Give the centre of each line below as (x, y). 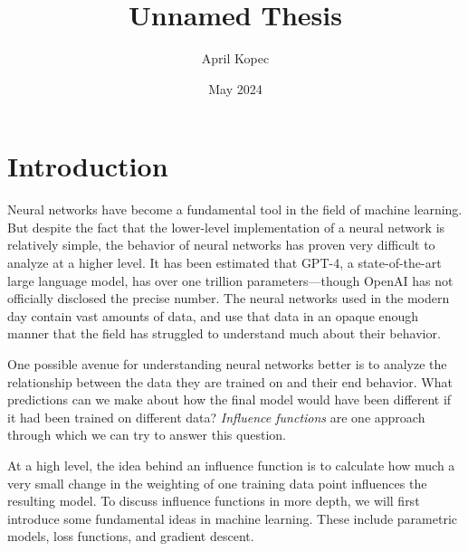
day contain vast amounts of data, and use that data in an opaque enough (213, 315)
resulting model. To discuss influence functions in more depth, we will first (214, 501)
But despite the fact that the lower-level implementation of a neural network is (226, 227)
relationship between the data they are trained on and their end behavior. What (230, 381)
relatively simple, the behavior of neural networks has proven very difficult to (221, 245)
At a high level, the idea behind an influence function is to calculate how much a (231, 465)
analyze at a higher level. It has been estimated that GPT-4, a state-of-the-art (224, 263)
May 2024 (235, 88)
